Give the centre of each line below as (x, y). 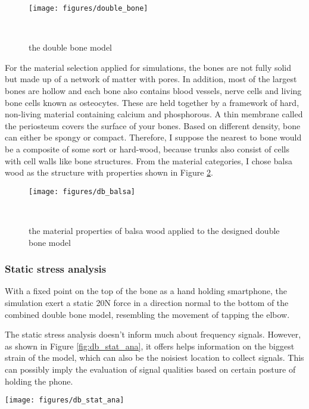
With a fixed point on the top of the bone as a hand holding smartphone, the (146, 291)
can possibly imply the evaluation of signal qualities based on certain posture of (150, 369)
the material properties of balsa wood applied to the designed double (154, 231)
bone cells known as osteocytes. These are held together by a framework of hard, (152, 102)
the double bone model (71, 47)
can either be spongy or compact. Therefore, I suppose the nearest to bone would (153, 137)
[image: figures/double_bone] (88, 8)
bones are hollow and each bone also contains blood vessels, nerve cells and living (153, 91)
